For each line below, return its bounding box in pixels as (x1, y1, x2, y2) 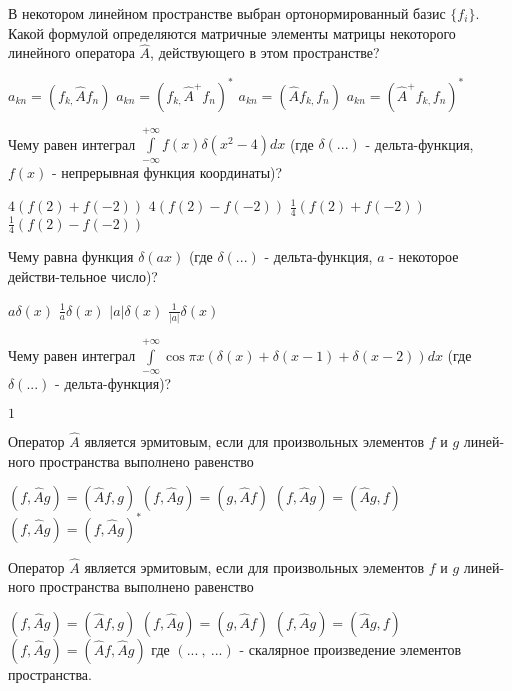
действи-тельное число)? (8, 266, 158, 287)
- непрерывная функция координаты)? (52, 161, 283, 182)
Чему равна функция (8, 246, 134, 267)
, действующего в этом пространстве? (150, 42, 380, 63)
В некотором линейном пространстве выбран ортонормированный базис (8, 3, 446, 23)
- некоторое (389, 246, 459, 267)
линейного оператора (8, 42, 135, 63)
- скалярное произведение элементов (239, 639, 462, 660)
